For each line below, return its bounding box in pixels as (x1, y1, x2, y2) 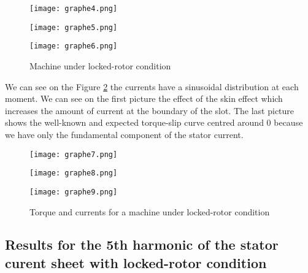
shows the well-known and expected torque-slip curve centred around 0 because (5, 116, 303, 129)
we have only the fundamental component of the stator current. (5, 128, 244, 140)
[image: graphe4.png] (29, 4, 118, 13)
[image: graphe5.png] (29, 23, 118, 32)
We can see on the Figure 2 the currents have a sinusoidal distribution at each (5, 80, 299, 93)
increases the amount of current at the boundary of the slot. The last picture (5, 104, 295, 117)
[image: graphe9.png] (29, 187, 118, 196)
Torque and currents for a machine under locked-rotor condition (29, 205, 270, 218)
